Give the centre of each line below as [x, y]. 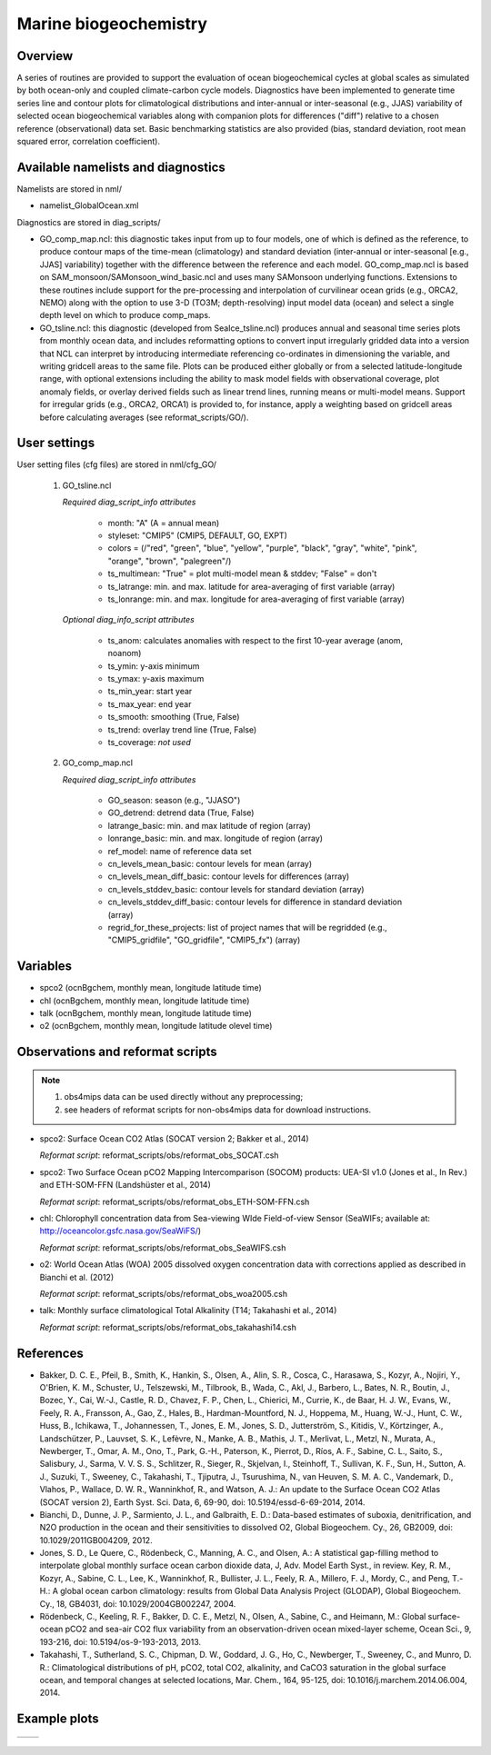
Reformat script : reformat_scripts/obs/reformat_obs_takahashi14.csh [168, 1327]
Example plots [58, 1719]
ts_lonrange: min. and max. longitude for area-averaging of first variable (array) [256, 599]
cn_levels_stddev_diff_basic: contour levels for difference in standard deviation [255, 902]
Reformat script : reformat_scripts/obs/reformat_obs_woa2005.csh [164, 1293]
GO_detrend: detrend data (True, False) [181, 813]
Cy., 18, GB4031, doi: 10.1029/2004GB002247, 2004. [138, 1603]
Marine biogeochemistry [112, 24]
